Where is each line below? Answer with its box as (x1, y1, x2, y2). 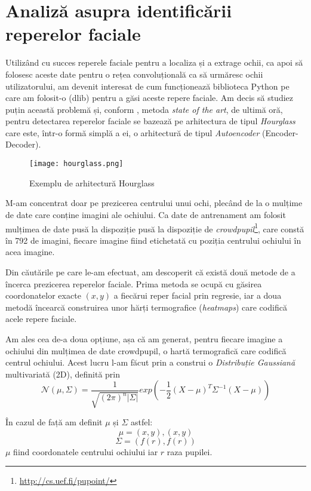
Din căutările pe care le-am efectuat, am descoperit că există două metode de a (5, 265, 295, 278)
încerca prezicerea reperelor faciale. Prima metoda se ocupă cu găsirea (5, 277, 262, 290)
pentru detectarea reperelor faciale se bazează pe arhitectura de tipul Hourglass (5, 115, 295, 127)
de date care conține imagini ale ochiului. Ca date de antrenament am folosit (5, 208, 286, 220)
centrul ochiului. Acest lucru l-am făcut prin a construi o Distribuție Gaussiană (5, 356, 295, 369)
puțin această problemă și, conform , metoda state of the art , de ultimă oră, (5, 103, 283, 115)
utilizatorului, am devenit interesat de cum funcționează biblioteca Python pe (5, 79, 290, 92)
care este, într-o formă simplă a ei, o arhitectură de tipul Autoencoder (5, 126, 260, 139)
